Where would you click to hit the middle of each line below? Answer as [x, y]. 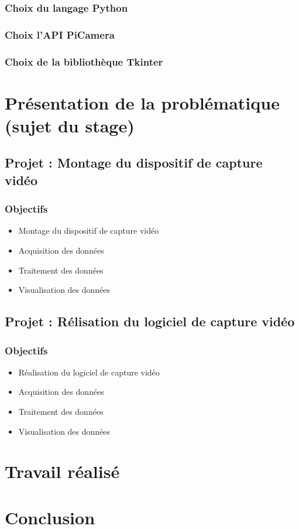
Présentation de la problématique [142, 102]
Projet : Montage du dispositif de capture [134, 163]
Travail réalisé [62, 471]
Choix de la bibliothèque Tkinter [84, 61]
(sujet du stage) [70, 125]
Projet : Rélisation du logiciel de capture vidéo [150, 321]
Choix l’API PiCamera [60, 34]
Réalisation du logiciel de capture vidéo [89, 372]
